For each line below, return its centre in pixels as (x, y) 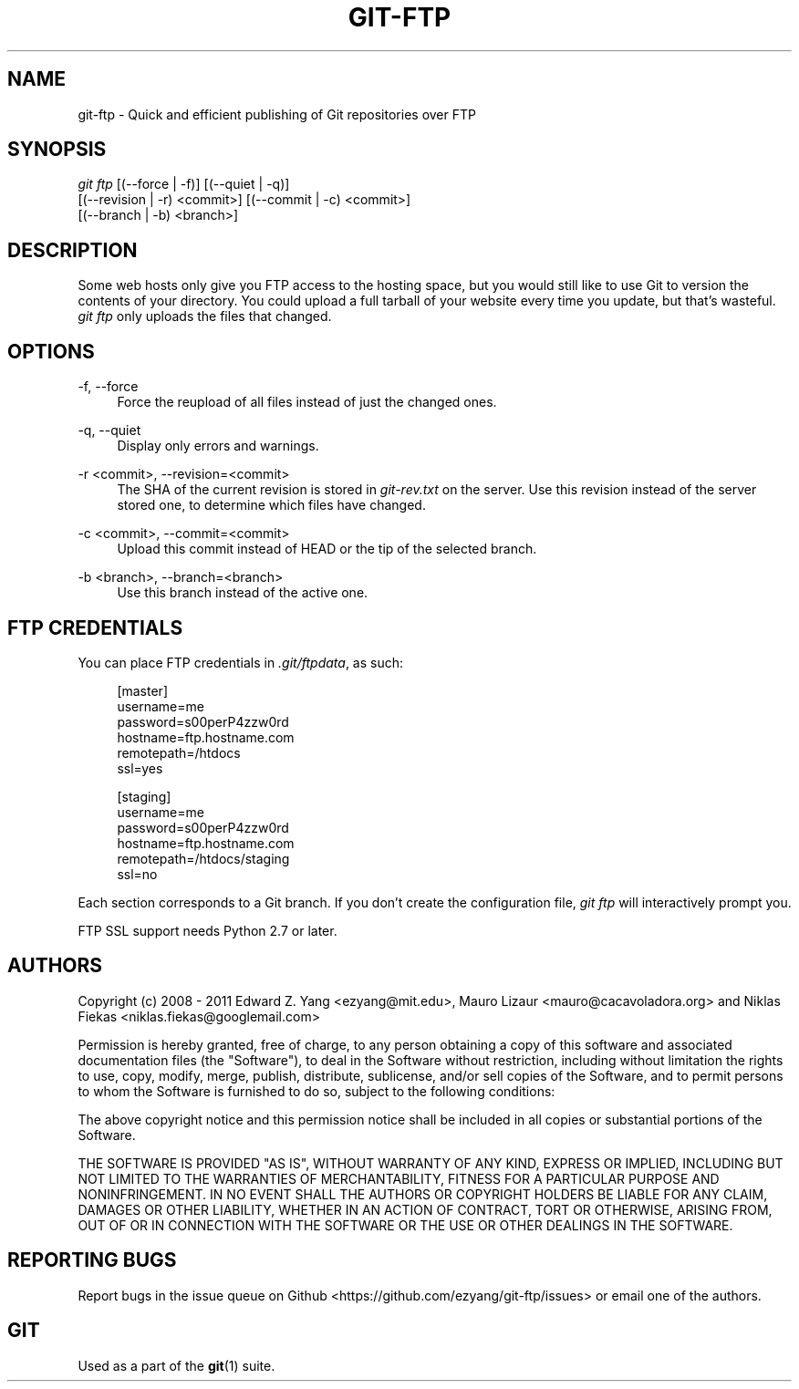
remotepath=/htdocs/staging (203, 858)
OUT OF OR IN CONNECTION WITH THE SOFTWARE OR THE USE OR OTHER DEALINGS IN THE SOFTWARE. (405, 1225)
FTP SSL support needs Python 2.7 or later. (208, 930)
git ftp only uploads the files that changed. (205, 316)
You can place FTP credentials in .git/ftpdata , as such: (241, 662)
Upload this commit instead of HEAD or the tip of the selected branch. (327, 549)
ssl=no (137, 874)
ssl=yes (140, 768)
